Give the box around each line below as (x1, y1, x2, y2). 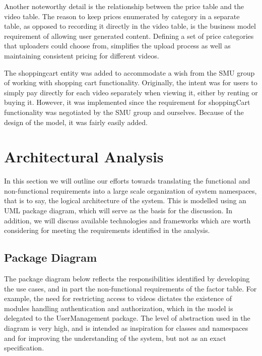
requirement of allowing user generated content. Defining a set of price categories (4, 30, 254, 41)
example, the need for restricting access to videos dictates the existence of (4, 293, 232, 304)
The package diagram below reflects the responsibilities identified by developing (4, 273, 250, 284)
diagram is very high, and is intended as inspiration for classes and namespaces (4, 322, 248, 333)
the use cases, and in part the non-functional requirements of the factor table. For (4, 283, 257, 293)
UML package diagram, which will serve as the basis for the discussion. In (4, 205, 233, 216)
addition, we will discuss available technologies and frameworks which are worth (4, 215, 251, 225)
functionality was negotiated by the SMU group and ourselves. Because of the (4, 106, 244, 117)
